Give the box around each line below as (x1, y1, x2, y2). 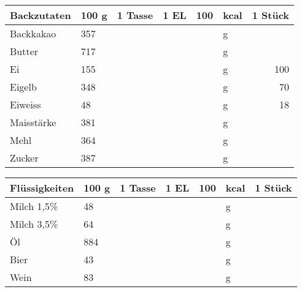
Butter (10, 44, 39, 58)
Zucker (10, 151, 39, 165)
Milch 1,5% (10, 199, 58, 213)
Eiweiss (10, 97, 41, 111)
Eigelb (10, 80, 37, 94)
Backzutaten (10, 8, 71, 22)
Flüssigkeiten (10, 181, 74, 195)
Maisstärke (10, 115, 56, 129)
